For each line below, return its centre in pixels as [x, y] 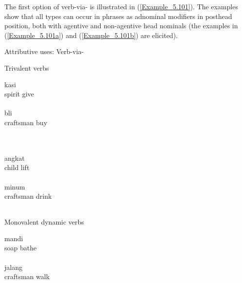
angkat [15, 158]
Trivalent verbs [27, 67]
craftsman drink [28, 196]
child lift [17, 167]
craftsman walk [27, 276]
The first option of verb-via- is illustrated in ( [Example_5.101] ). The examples [121, 6]
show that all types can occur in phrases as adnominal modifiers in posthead [118, 16]
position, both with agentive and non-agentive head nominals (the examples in [121, 26]
